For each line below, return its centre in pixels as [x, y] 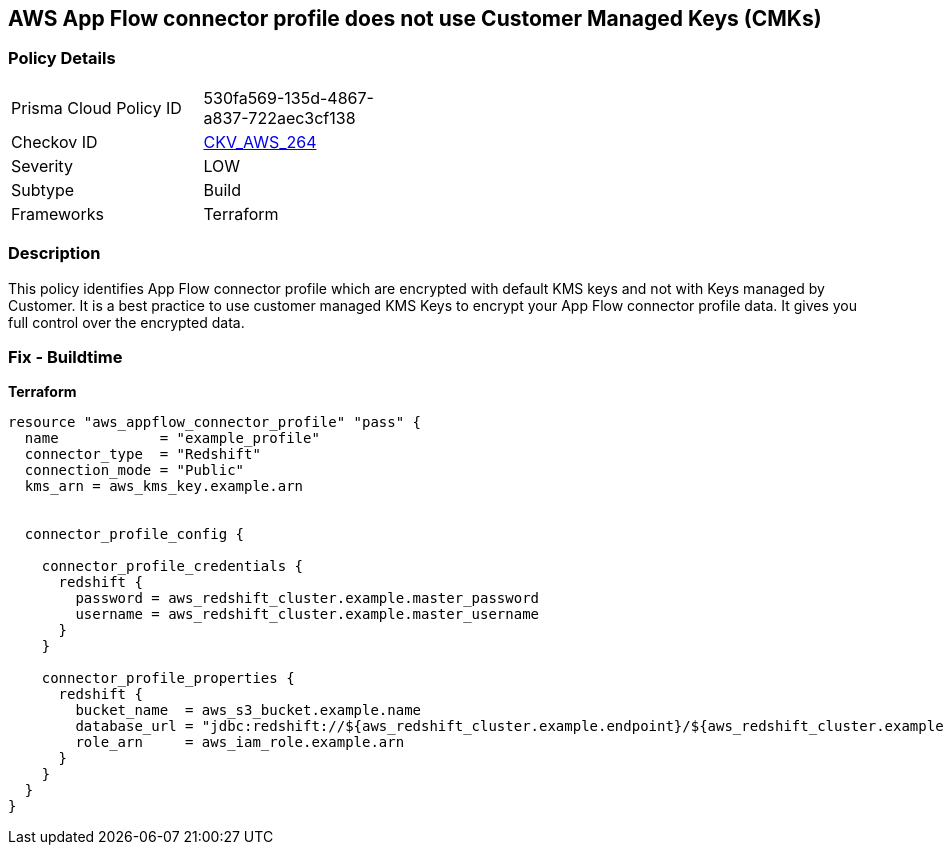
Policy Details [62, 58]
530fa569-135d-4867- [288, 97]
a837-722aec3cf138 [279, 117]
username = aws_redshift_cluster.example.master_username [307, 614]
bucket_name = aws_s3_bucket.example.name [248, 710]
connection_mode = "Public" [134, 470]
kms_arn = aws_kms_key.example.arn [164, 486]
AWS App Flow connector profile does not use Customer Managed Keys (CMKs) [415, 18]
